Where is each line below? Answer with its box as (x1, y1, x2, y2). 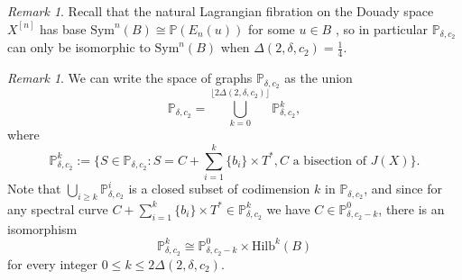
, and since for (364, 179, 442, 198)
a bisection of (292, 154, 366, 167)
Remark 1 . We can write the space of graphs (7, 68, 253, 87)
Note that (7, 179, 61, 198)
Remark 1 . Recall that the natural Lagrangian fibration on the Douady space (7, 2, 434, 20)
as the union (284, 68, 353, 87)
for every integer (7, 254, 98, 273)
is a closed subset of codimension (128, 179, 310, 198)
